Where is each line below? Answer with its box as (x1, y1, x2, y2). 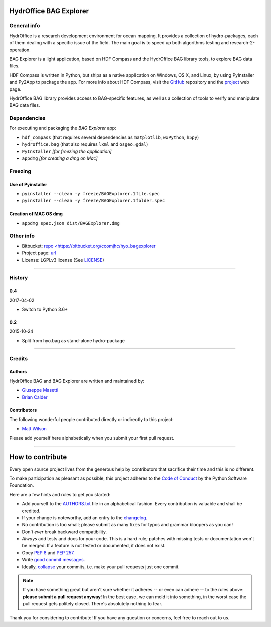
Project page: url (22, 250, 56, 256)
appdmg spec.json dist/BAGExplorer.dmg (22, 220, 120, 226)
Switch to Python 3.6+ (22, 306, 68, 312)
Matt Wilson (22, 426, 47, 432)
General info (9, 22, 40, 29)
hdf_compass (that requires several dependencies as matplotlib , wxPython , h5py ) (22, 134, 199, 140)
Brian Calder (22, 394, 48, 400)
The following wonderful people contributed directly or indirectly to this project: (9, 416, 174, 422)
